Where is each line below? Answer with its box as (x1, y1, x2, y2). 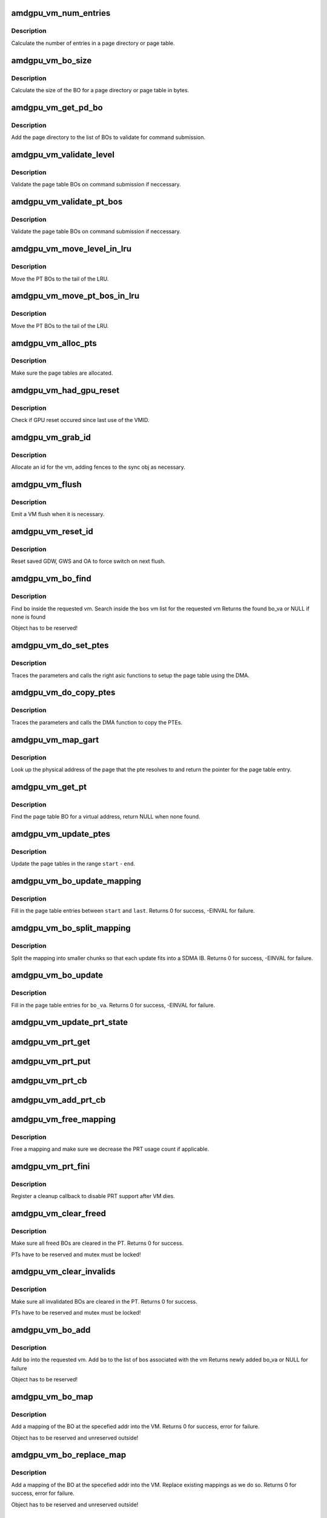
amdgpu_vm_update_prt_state (11, 1017, 128, 1027)
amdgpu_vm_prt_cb (11, 1075, 87, 1086)
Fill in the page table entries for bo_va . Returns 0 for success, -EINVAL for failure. (11, 1001, 216, 1009)
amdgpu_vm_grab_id (11, 432, 91, 443)
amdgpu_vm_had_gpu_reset (11, 385, 120, 395)
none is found (11, 613, 46, 621)
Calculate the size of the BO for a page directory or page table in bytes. (11, 86, 190, 94)
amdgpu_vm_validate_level (11, 149, 115, 160)
